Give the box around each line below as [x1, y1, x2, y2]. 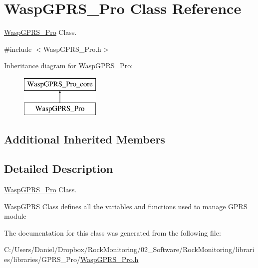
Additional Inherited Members [4, 132, 165, 147]
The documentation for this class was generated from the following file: [4, 227, 221, 238]
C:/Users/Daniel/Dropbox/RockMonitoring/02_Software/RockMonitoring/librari [4, 244, 255, 255]
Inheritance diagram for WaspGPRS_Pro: [4, 60, 133, 71]
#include [4, 43, 32, 54]
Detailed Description [4, 161, 113, 176]
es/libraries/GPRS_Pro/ [4, 254, 81, 265]
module [4, 211, 26, 221]
